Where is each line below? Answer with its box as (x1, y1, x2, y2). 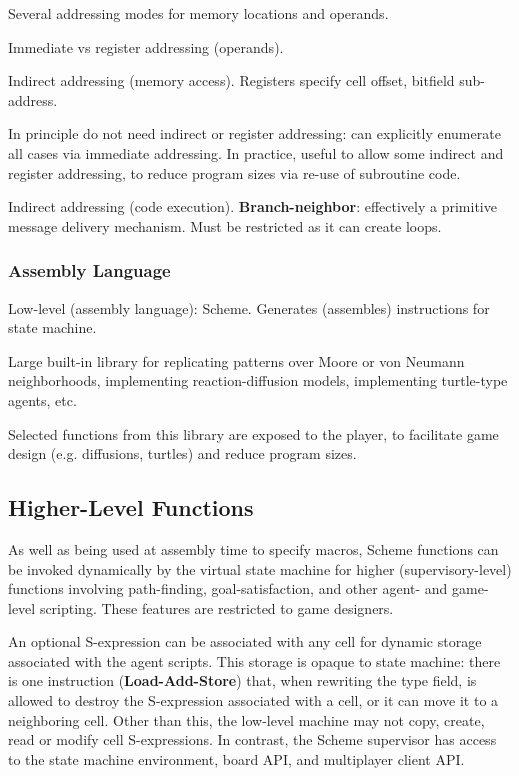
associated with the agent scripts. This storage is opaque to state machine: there (8, 650, 501, 671)
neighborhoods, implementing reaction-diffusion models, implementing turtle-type (8, 370, 508, 391)
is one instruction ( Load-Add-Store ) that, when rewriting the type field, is (8, 670, 477, 691)
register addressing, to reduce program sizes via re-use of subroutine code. (8, 162, 461, 183)
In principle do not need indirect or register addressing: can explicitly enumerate (8, 123, 501, 144)
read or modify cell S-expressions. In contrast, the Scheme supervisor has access (8, 729, 497, 750)
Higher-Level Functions (8, 492, 254, 523)
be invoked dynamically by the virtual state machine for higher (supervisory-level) (8, 558, 512, 579)
